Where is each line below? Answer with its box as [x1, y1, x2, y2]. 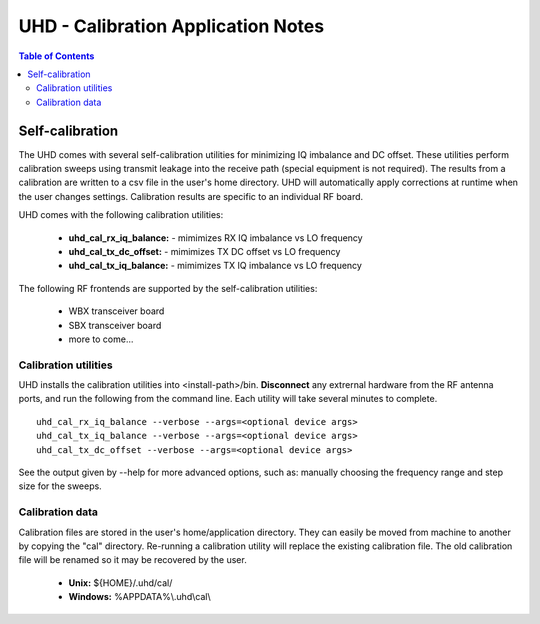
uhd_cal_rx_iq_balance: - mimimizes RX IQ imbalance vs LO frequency [68, 231, 364, 244]
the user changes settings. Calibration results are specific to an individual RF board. [18, 190, 364, 202]
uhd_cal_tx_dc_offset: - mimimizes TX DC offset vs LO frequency [68, 245, 341, 257]
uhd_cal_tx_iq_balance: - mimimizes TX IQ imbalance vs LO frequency [68, 260, 362, 272]
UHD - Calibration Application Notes [18, 15, 325, 37]
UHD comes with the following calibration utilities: [18, 209, 224, 221]
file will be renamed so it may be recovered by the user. [18, 554, 247, 566]
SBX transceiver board [68, 319, 162, 331]
